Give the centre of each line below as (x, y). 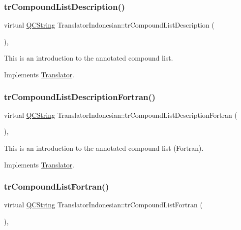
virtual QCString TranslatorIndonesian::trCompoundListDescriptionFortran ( (120, 115)
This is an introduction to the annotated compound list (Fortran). (104, 148)
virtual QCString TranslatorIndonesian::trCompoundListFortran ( (103, 205)
